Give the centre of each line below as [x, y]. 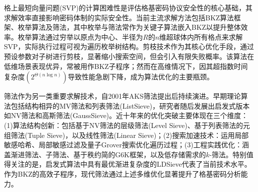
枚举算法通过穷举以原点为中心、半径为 [80, 36]
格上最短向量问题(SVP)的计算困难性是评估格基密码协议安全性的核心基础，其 [128, 7]
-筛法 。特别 [228, 154]
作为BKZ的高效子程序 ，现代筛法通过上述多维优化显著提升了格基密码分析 [123, 173]
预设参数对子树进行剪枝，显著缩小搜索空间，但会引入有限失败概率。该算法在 [129, 56]
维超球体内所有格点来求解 [201, 36]
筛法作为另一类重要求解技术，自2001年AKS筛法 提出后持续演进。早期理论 [123, 96]
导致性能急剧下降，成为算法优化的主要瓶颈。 [141, 77]
